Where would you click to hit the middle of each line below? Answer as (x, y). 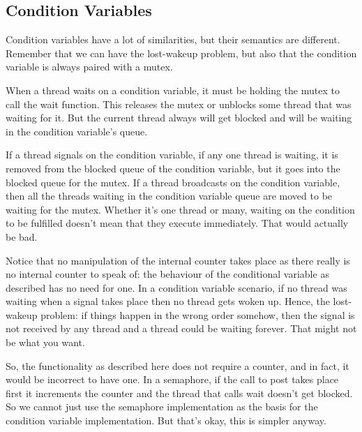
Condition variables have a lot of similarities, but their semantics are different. (173, 39)
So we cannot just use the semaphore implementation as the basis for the (162, 407)
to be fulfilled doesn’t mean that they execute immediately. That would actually (177, 223)
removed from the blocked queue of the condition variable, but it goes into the (173, 168)
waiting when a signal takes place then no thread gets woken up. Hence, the (168, 301)
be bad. (22, 236)
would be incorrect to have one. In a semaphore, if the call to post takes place (172, 379)
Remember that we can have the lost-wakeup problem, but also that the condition (181, 53)
